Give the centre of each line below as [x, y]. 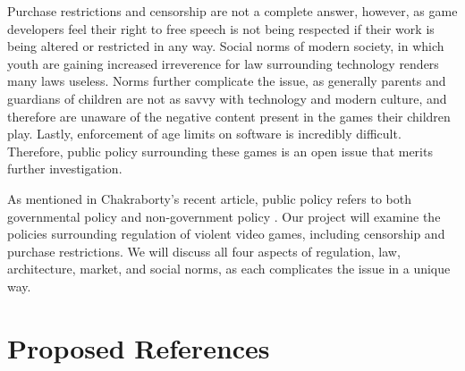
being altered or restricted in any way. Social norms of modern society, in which [226, 46]
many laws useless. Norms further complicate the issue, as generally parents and [227, 81]
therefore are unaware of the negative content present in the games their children [229, 116]
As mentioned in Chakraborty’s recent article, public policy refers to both [209, 198]
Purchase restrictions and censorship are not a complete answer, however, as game [232, 11]
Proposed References [139, 347]
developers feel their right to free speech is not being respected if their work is [221, 28]
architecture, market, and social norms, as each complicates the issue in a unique [229, 269]
